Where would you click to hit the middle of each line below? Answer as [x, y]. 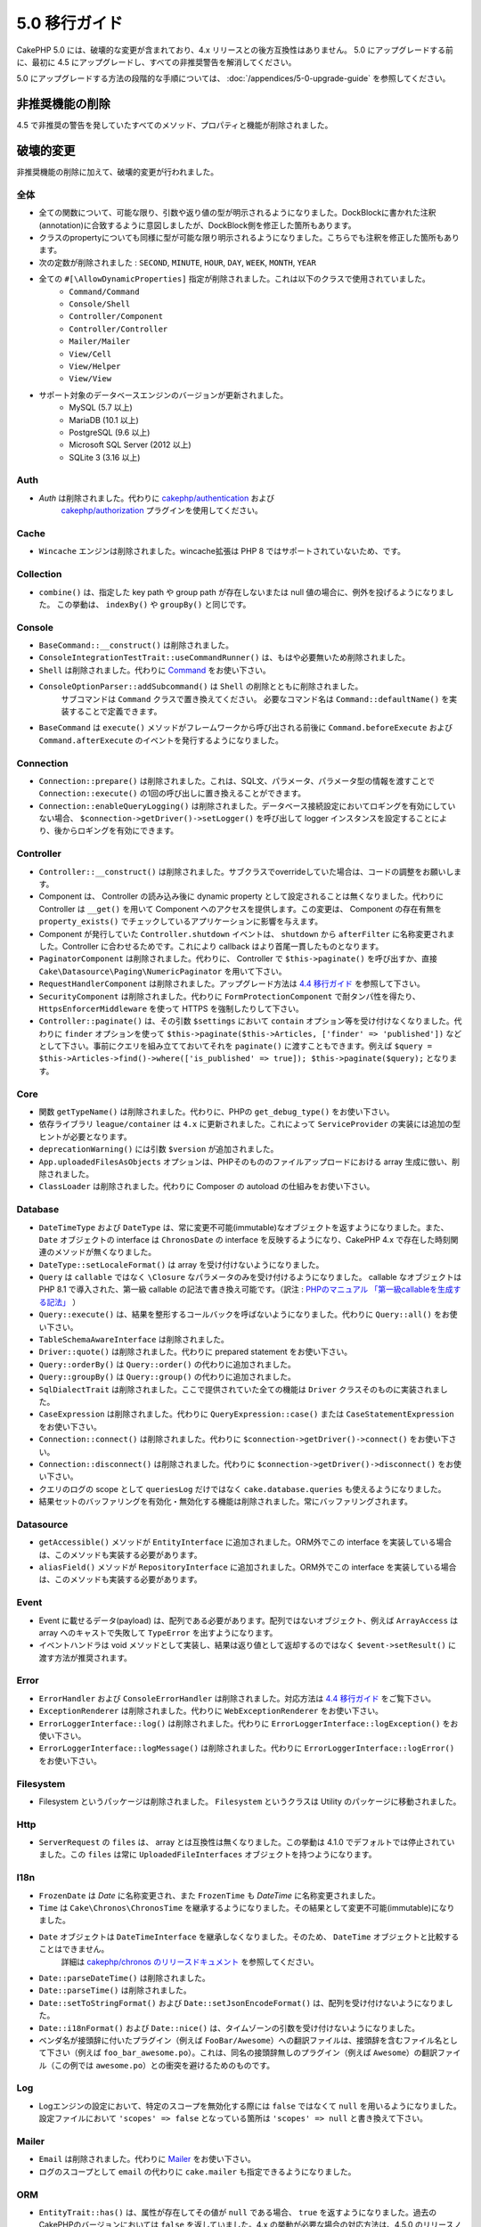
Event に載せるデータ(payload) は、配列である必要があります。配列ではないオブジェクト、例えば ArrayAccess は [249, 1620]
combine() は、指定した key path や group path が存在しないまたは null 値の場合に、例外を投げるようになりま [243, 591]
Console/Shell [100, 304]
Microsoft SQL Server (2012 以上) [130, 445]
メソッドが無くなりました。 [105, 1252]
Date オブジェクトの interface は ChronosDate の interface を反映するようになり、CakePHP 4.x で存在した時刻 [245, 1239]
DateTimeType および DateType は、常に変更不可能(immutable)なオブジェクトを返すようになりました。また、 [244, 1227]
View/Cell [90, 354]
